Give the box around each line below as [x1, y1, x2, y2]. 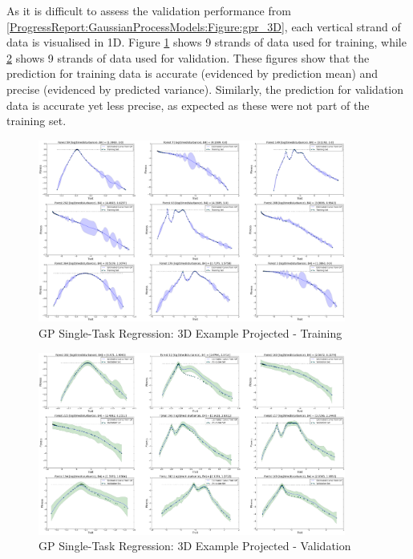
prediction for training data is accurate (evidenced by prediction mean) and [6, 65, 379, 82]
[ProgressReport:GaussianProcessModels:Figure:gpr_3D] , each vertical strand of [6, 18, 401, 34]
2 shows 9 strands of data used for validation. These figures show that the [6, 49, 370, 66]
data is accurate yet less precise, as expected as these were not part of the [6, 96, 370, 113]
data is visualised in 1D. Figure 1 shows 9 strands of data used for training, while [6, 34, 407, 51]
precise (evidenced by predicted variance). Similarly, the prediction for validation [6, 80, 404, 97]
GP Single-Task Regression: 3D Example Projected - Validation [38, 537, 351, 554]
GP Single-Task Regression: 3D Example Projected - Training [38, 324, 342, 341]
